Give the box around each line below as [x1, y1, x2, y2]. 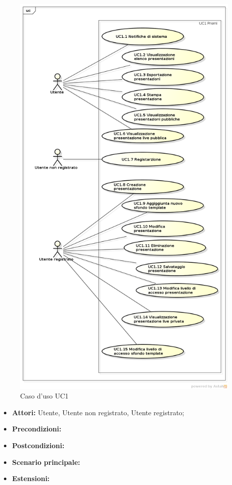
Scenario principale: [12, 456, 80, 467]
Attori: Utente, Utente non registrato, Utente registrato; [12, 407, 184, 417]
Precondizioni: [12, 424, 61, 434]
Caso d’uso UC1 [20, 391, 69, 401]
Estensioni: [12, 473, 50, 484]
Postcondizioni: [12, 440, 65, 451]
